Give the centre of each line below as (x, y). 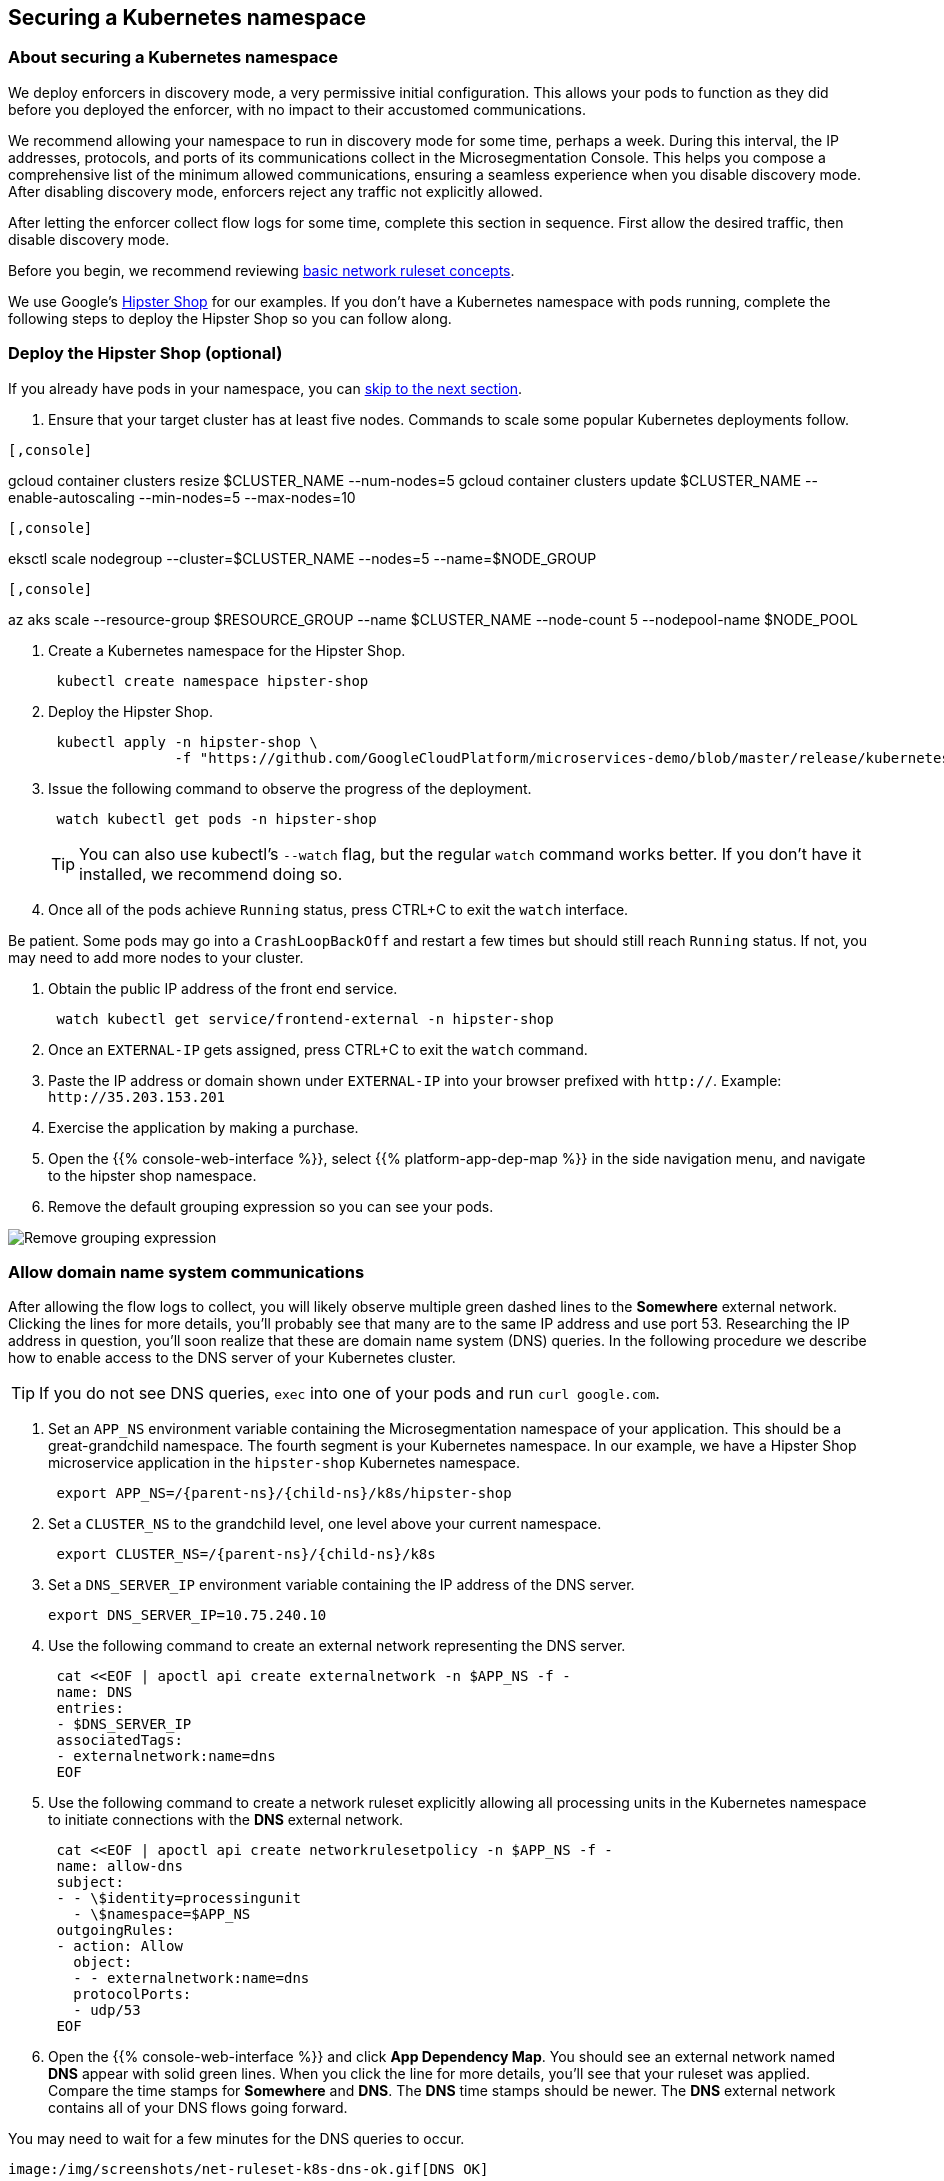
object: (103, 1962)
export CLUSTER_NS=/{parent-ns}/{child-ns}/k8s (246, 1554)
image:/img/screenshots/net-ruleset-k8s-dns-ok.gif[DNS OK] (248, 2169)
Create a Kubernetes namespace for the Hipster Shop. (227, 650)
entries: (90, 1708)
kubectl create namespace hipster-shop (212, 680)
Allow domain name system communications (186, 1271)
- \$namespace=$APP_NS (162, 1914)
